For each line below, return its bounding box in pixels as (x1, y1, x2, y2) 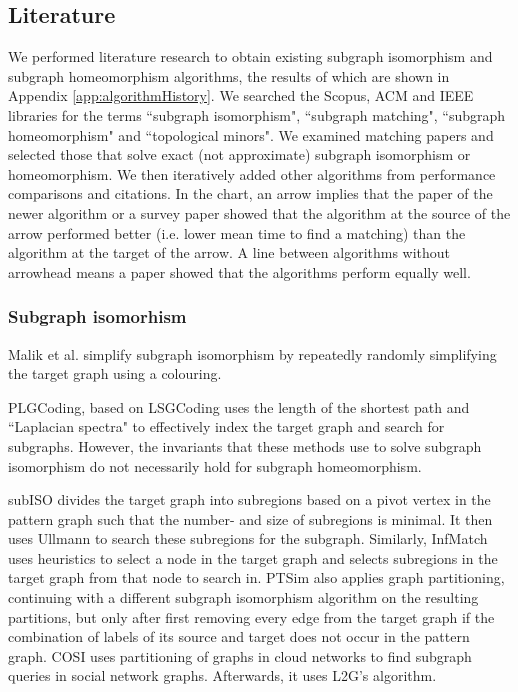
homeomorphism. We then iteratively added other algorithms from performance (8, 163, 496, 184)
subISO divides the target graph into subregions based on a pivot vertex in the (8, 489, 491, 510)
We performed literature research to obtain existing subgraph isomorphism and (8, 46, 493, 67)
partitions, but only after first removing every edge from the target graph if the (8, 606, 495, 627)
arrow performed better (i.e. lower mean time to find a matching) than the (8, 222, 466, 243)
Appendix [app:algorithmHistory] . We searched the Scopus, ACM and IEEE (8, 85, 474, 106)
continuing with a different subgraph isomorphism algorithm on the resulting (8, 587, 479, 608)
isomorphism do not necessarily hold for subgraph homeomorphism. (8, 455, 422, 476)
